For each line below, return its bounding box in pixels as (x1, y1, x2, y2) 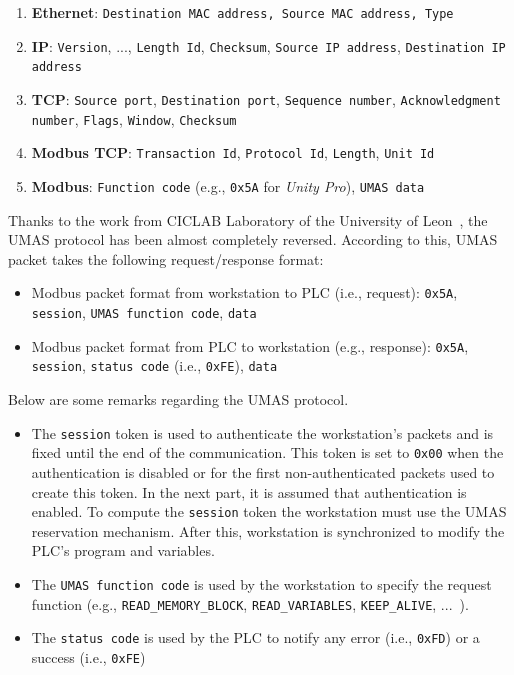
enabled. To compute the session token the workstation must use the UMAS (31, 501, 507, 522)
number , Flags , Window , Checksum (31, 108, 237, 129)
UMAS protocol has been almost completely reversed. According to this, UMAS (8, 229, 498, 250)
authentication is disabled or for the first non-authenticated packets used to (31, 461, 495, 482)
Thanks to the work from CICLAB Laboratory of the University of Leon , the (8, 209, 488, 230)
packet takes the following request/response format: (8, 248, 324, 269)
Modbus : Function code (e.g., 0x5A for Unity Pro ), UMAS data (31, 175, 425, 196)
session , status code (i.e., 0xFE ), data (31, 355, 278, 376)
